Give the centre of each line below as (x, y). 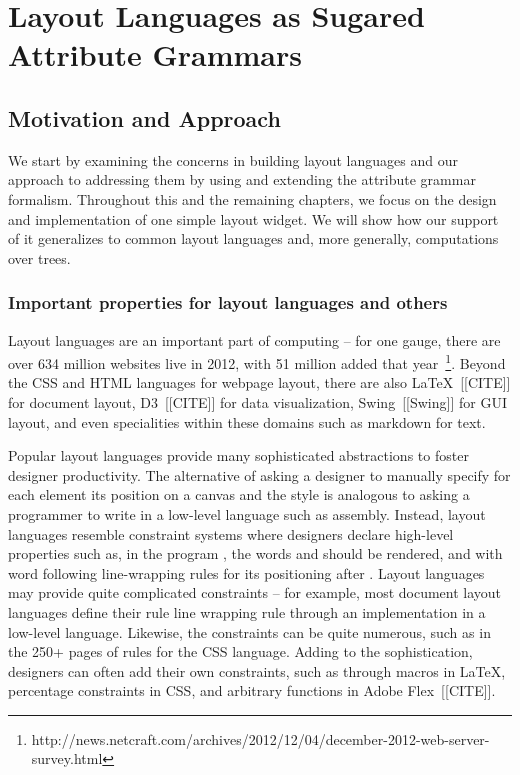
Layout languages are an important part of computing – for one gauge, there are (254, 339)
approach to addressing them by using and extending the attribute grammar (242, 179)
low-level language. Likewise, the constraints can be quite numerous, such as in (249, 631)
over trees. (39, 257)
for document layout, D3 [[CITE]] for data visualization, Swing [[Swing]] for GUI (257, 401)
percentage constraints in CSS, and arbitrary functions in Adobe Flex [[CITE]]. (252, 690)
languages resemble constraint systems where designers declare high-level (231, 533)
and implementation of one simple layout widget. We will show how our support (253, 218)
